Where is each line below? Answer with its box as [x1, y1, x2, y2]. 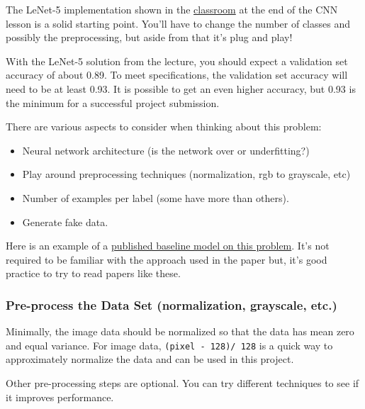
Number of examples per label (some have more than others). [22, 190, 289, 205]
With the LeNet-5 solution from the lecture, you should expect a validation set [6, 53, 348, 68]
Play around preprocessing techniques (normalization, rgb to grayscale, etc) [22, 167, 351, 181]
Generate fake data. [22, 214, 108, 229]
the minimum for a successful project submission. [6, 95, 220, 110]
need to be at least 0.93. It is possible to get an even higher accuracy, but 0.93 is [6, 81, 356, 96]
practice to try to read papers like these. [6, 266, 181, 281]
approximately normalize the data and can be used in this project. [6, 352, 294, 366]
